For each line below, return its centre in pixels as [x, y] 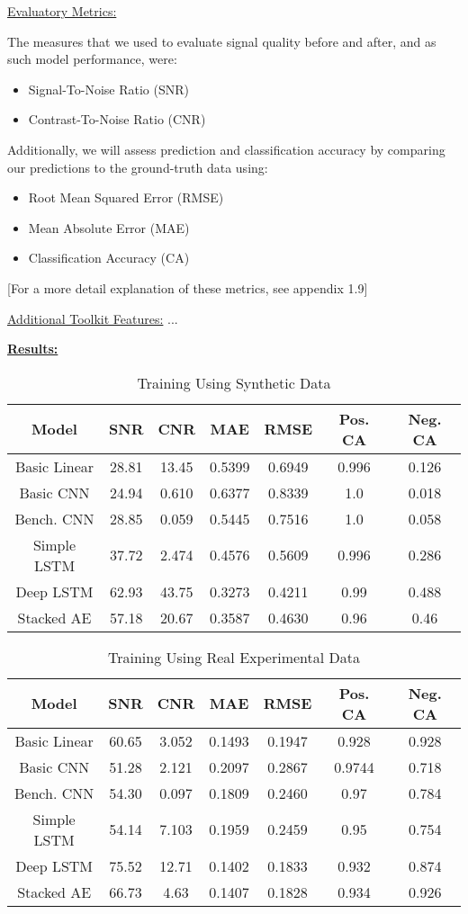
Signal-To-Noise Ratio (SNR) [108, 89]
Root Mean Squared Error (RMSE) [126, 197]
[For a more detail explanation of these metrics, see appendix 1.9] [188, 287]
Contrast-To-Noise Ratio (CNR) [117, 119]
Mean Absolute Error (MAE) [109, 227]
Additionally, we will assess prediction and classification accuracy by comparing [226, 149]
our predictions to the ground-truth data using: [138, 167]
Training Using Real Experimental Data [234, 657]
